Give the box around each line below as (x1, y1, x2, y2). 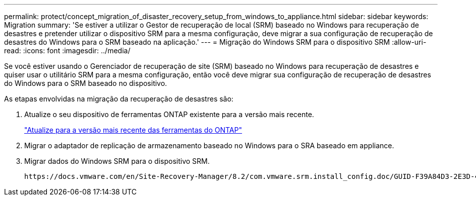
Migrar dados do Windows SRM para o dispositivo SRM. (24, 157, 210, 165)
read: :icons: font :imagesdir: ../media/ (4, 46, 131, 55)
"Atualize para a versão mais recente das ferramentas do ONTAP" (24, 126, 242, 134)
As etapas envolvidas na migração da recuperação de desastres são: (4, 94, 233, 103)
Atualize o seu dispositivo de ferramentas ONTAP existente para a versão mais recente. (24, 110, 314, 119)
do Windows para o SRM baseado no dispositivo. (4, 79, 167, 87)
